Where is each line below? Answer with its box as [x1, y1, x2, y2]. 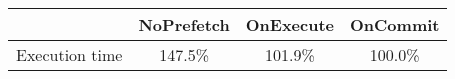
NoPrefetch [138, 13, 230, 36]
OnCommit [350, 13, 440, 36]
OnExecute [245, 13, 335, 36]
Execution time [16, 43, 123, 66]
